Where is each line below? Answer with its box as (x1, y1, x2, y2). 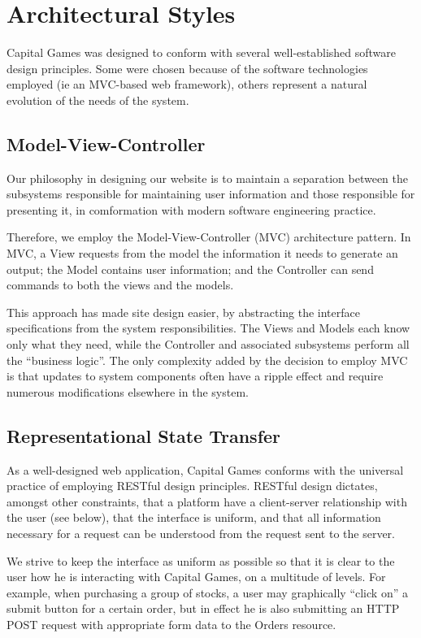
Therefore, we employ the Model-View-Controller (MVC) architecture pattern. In (7, 228, 411, 245)
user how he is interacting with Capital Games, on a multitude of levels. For (7, 568, 386, 585)
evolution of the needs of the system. (7, 91, 189, 108)
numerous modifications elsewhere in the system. (7, 383, 249, 400)
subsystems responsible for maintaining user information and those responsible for (7, 185, 415, 202)
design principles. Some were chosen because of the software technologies (7, 59, 368, 76)
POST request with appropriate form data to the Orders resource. (7, 615, 336, 632)
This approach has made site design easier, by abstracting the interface (7, 303, 360, 320)
